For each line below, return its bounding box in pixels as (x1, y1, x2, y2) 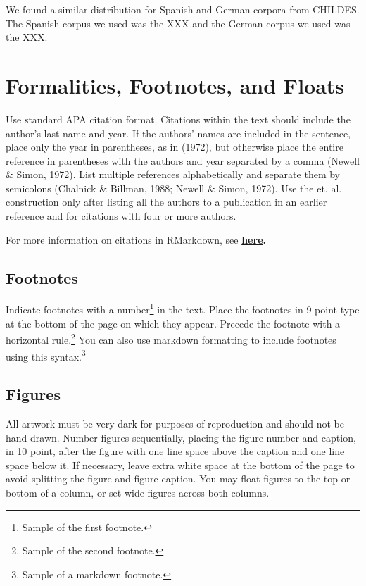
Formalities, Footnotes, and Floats (6, 70, 345, 99)
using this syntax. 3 (6, 347, 86, 363)
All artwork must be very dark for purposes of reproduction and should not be (6, 416, 344, 430)
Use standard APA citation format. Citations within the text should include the (6, 111, 351, 126)
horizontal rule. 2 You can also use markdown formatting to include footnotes (6, 330, 336, 347)
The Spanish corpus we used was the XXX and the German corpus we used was (6, 15, 351, 30)
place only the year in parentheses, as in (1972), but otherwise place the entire (6, 139, 343, 154)
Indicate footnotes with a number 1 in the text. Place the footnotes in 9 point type (6, 300, 360, 317)
